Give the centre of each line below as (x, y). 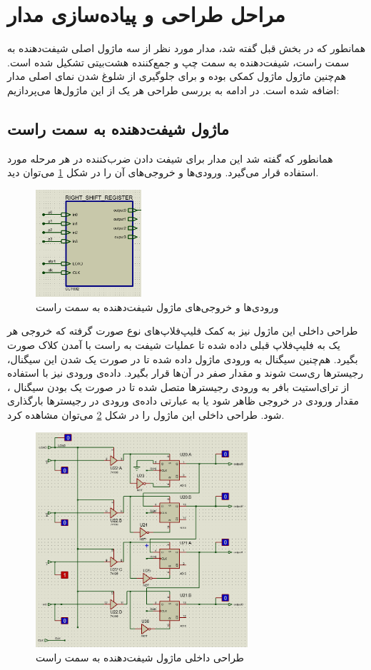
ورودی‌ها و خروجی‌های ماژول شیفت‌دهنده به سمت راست (157, 306)
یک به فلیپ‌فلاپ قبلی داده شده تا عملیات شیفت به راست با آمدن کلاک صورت (174, 344)
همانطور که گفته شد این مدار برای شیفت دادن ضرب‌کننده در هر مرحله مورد (170, 158)
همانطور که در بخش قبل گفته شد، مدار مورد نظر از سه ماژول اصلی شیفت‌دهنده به (187, 48)
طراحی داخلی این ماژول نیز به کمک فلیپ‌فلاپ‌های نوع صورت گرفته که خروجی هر (183, 331)
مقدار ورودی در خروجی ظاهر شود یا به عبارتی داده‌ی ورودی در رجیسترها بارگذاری (183, 401)
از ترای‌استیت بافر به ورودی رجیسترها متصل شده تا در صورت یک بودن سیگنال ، (178, 386)
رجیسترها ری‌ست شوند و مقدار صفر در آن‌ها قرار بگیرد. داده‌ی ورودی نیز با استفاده (185, 373)
